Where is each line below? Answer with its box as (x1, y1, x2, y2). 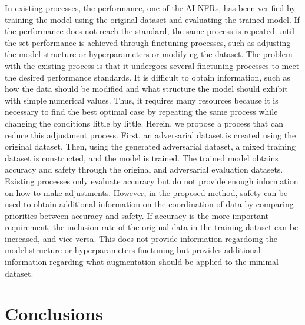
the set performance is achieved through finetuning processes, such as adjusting (5, 36, 291, 48)
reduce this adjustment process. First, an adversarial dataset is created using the (5, 128, 296, 141)
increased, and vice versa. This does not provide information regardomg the (5, 232, 277, 244)
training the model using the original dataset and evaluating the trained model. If (5, 13, 300, 25)
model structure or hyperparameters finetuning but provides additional (5, 244, 261, 256)
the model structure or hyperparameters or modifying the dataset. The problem (5, 48, 293, 60)
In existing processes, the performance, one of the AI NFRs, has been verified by (5, 2, 296, 14)
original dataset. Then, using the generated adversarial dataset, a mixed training (5, 140, 296, 152)
